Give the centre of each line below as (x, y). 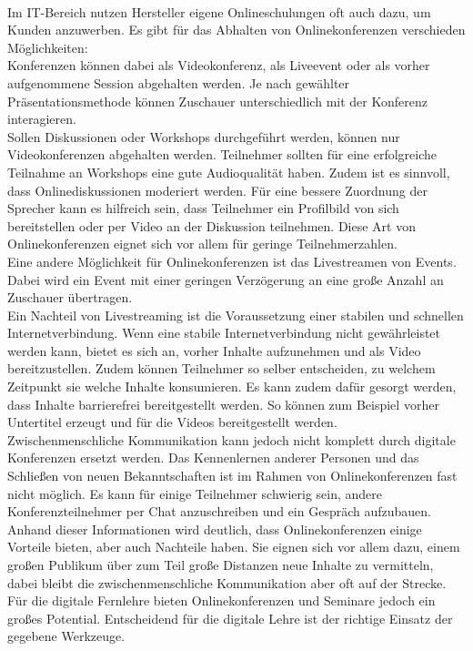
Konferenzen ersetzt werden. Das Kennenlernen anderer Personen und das (213, 458)
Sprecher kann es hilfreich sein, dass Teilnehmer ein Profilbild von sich (203, 208)
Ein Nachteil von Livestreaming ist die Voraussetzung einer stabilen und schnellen (236, 315)
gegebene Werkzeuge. (66, 636)
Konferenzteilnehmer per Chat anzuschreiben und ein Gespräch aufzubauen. (219, 511)
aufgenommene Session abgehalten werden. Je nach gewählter (179, 82)
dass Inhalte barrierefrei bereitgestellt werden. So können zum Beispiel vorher (223, 404)
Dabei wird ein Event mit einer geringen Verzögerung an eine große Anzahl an (226, 279)
